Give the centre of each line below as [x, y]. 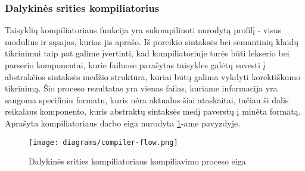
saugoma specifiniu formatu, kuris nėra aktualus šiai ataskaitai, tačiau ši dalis [147, 99]
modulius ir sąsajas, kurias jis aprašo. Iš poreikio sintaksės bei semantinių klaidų [152, 41]
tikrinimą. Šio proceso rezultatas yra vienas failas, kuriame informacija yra [141, 88]
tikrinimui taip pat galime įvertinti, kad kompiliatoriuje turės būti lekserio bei [147, 53]
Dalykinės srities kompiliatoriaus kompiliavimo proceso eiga [137, 161]
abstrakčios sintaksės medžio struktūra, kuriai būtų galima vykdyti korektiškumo [153, 76]
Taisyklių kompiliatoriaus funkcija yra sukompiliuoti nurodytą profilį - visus [143, 30]
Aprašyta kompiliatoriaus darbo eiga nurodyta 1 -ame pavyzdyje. [123, 123]
